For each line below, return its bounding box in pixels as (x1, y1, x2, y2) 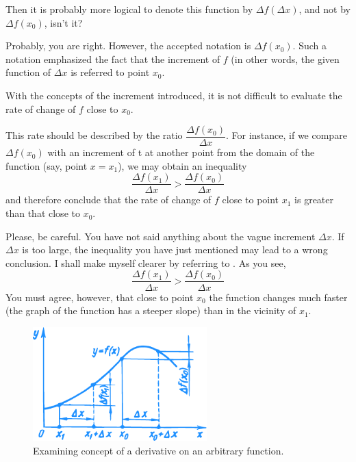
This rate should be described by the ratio (5, 128, 183, 142)
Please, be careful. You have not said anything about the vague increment (5, 229, 316, 243)
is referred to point (71, 65, 150, 79)
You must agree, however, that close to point (5, 290, 194, 304)
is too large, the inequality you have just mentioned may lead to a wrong (22, 242, 328, 257)
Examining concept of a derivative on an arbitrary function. (33, 443, 284, 457)
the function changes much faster (209, 290, 348, 304)
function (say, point (5, 158, 88, 172)
